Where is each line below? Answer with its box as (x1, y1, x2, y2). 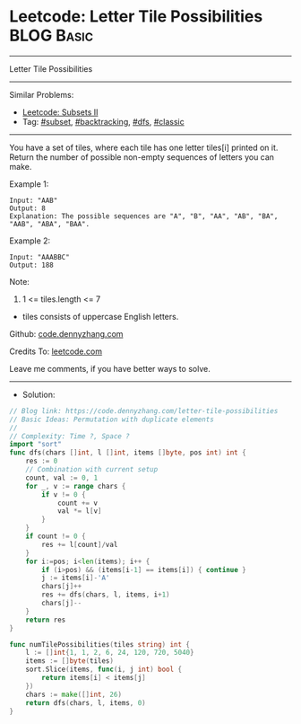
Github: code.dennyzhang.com (9, 328, 124, 339)
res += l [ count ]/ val (41, 540, 118, 549)
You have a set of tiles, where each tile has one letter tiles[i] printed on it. (9, 142, 279, 153)
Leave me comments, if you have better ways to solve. (9, 363, 211, 374)
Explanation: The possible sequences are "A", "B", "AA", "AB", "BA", (9, 211, 279, 221)
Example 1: (9, 178, 49, 190)
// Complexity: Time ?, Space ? (9, 431, 130, 441)
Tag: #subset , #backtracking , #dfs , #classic (21, 116, 185, 127)
